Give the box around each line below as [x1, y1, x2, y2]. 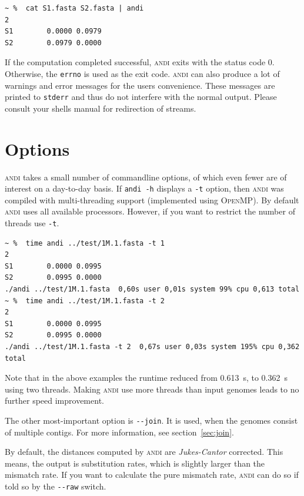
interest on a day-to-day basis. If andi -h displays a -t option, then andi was [5, 182, 284, 195]
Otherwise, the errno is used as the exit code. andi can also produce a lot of [5, 67, 280, 79]
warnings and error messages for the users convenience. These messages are [5, 79, 275, 91]
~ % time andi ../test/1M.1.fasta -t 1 [5, 239, 165, 247]
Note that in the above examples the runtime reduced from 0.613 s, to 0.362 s [5, 371, 288, 384]
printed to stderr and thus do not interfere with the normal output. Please [5, 91, 277, 103]
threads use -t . [5, 217, 59, 229]
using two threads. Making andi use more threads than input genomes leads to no [5, 383, 299, 395]
